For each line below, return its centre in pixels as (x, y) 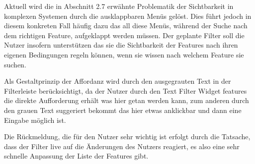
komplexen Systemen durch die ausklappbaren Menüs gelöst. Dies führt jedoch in (128, 16)
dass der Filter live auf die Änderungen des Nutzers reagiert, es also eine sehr (122, 146)
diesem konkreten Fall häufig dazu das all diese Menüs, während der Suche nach (126, 26)
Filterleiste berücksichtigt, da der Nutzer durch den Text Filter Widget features (126, 90)
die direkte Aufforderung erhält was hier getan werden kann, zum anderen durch (127, 100)
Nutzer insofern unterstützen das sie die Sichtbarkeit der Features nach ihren (121, 45)
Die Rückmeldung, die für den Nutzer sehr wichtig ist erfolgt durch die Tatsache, (127, 137)
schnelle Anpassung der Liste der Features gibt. (76, 156)
